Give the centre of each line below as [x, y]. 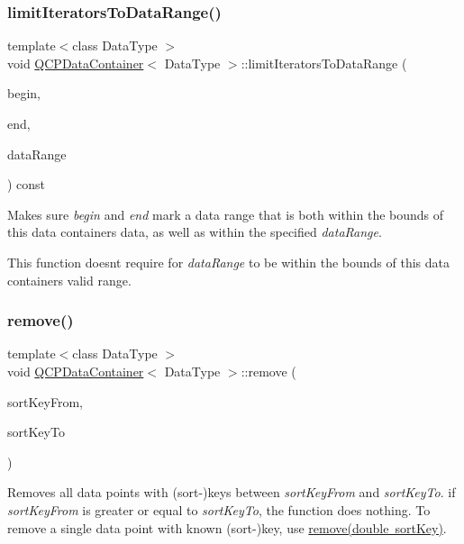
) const [27, 184]
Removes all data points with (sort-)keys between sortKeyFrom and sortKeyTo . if [232, 492]
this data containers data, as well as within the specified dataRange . [195, 232]
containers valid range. [69, 280]
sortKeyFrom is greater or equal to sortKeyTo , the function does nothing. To [219, 509]
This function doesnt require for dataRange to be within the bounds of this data [228, 262]
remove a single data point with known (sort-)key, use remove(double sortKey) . [227, 527]
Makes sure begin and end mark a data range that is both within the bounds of [226, 214]
